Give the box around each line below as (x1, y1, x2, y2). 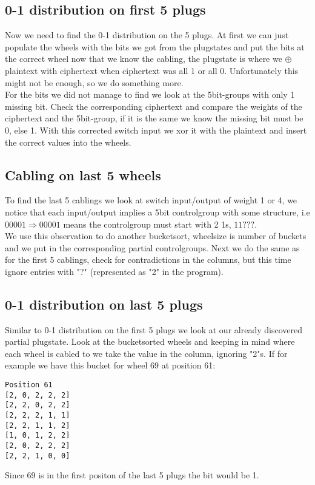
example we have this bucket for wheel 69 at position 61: (5, 359, 216, 371)
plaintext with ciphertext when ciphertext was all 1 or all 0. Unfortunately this (5, 64, 299, 76)
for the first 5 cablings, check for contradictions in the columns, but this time (5, 253, 291, 266)
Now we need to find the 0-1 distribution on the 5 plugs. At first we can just (5, 29, 289, 41)
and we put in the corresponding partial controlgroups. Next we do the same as (5, 241, 300, 254)
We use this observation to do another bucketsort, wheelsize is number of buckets (5, 229, 307, 242)
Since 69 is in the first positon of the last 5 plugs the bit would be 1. (5, 469, 259, 481)
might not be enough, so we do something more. (5, 76, 184, 89)
